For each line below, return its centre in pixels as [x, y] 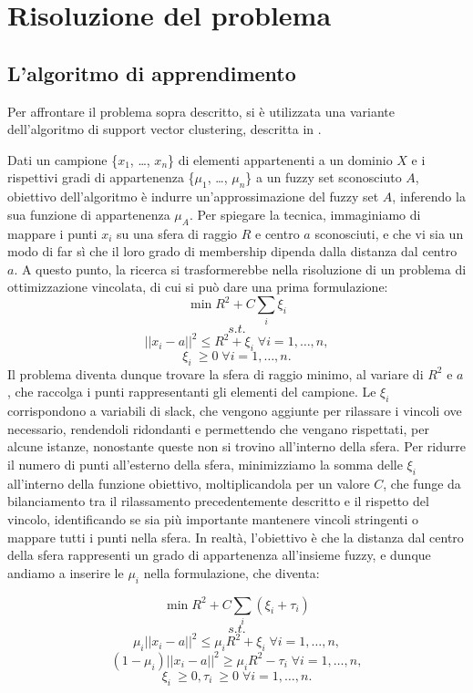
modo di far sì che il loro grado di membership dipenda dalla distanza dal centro [232, 251]
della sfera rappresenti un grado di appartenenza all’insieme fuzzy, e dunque [219, 555]
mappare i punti [52, 233]
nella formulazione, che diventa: [231, 572]
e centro [278, 233]
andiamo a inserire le [66, 572]
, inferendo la [429, 197]
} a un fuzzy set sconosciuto [324, 177]
